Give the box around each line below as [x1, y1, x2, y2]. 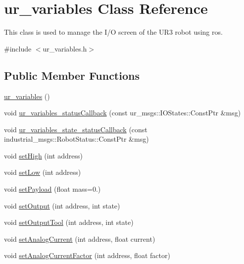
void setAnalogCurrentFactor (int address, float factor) [4, 250, 170, 261]
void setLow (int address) [4, 167, 81, 177]
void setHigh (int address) [4, 150, 83, 160]
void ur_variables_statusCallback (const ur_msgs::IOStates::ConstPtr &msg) [4, 107, 241, 118]
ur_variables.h [43, 43, 87, 53]
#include [4, 43, 32, 53]
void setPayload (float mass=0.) [4, 184, 101, 194]
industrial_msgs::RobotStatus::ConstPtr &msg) [4, 134, 149, 144]
